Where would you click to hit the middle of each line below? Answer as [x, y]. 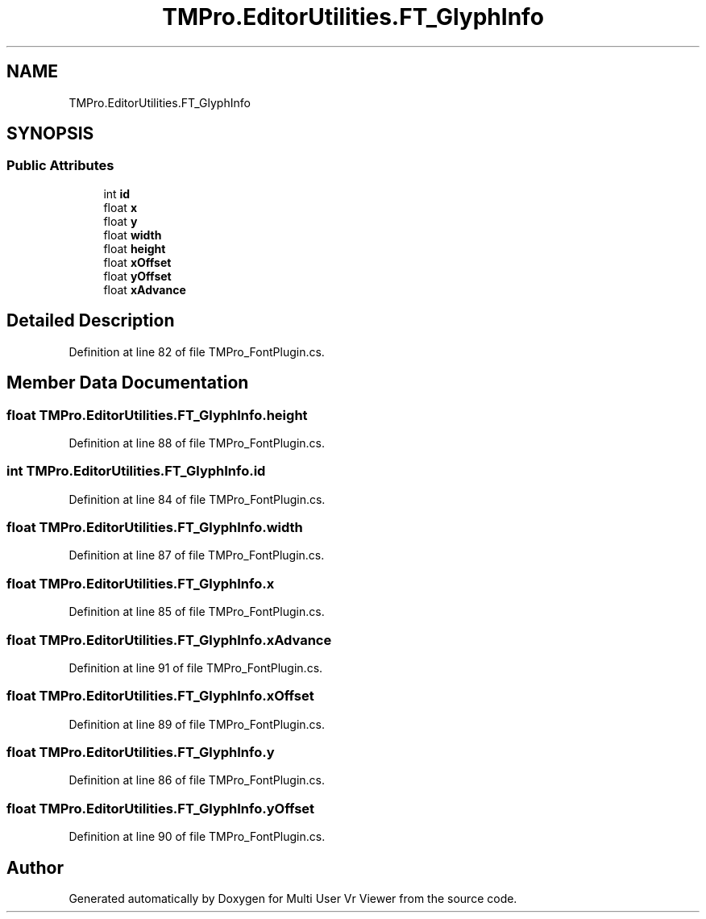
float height [135, 248]
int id [117, 193]
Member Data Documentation [128, 383]
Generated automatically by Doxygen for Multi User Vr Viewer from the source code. [293, 898]
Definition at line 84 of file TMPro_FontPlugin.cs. [197, 499]
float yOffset [137, 276]
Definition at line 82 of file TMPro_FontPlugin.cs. [197, 351]
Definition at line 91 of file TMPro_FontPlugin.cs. [196, 667]
